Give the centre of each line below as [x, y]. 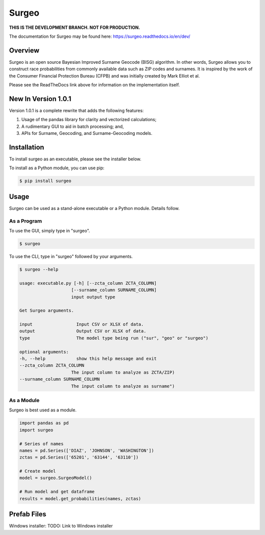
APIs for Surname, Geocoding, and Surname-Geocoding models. [87, 133]
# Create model [38, 471]
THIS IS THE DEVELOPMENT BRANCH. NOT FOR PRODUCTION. [75, 27]
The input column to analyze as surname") [123, 386]
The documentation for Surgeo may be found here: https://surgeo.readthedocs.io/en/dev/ [100, 36]
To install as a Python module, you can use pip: [57, 168]
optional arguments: [44, 352]
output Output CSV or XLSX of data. [83, 331]
